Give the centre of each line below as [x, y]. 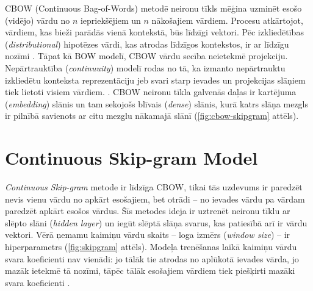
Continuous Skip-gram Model [131, 158]
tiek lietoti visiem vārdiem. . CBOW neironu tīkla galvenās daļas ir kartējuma [151, 92]
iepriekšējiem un [110, 20]
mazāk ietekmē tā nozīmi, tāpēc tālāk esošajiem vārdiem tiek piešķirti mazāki [150, 271]
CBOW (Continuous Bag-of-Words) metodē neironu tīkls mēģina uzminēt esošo [153, 8]
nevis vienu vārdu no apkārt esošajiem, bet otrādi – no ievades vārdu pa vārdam [155, 199]
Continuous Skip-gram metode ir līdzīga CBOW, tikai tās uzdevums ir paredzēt [154, 187]
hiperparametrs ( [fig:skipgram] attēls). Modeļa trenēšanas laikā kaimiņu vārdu [151, 247]
